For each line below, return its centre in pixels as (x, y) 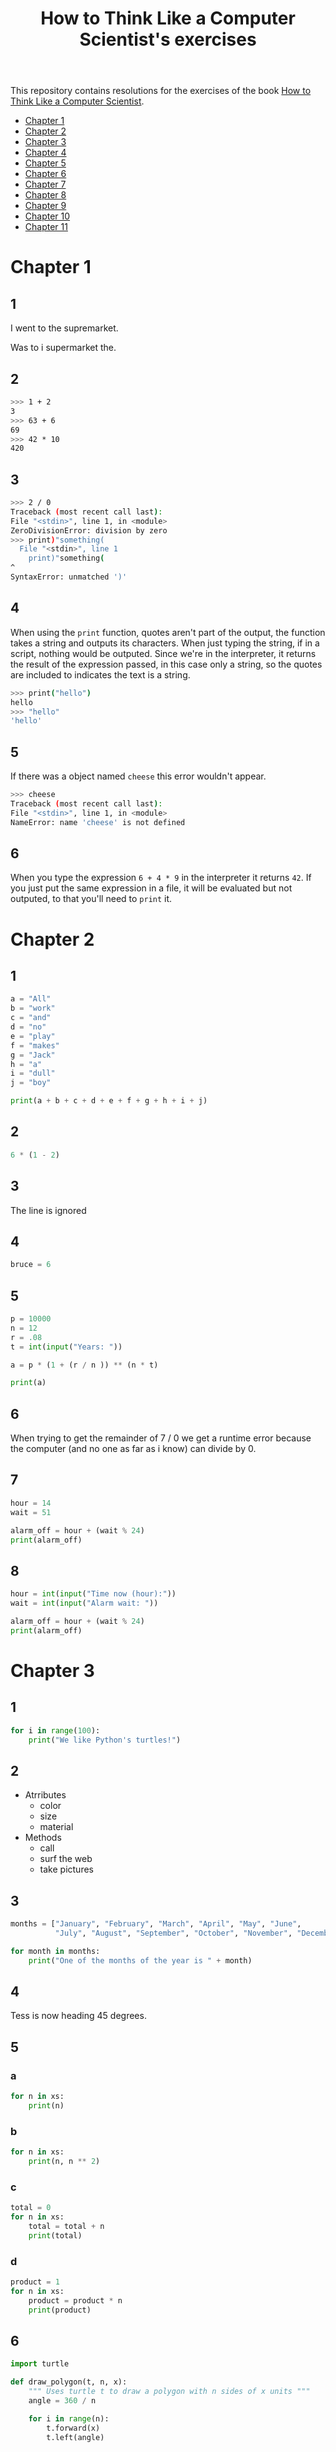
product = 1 (35, 2282)
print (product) (60, 2310)
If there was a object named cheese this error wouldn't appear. (138, 776)
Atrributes (45, 1795)
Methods (43, 1838)
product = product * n (75, 2300)
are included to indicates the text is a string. (100, 674)
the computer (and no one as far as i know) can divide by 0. (133, 1449)
